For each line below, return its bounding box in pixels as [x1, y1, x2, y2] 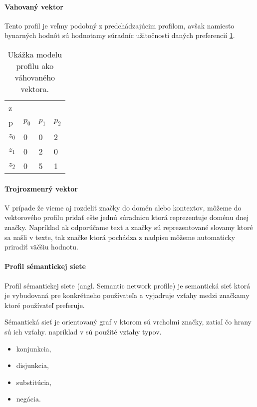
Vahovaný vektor [4, 1, 63, 11]
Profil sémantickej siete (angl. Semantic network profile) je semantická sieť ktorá [4, 280, 251, 290]
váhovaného [14, 71, 55, 83]
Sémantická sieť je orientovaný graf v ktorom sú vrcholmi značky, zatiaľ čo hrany [4, 316, 252, 327]
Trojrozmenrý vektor [4, 183, 78, 193]
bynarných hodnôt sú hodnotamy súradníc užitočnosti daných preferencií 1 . [4, 30, 235, 40]
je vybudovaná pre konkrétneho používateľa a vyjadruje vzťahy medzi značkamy [4, 290, 250, 300]
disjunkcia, [16, 360, 49, 370]
